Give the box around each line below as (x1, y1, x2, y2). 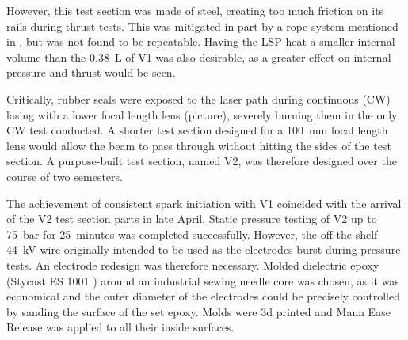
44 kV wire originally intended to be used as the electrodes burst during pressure (6, 241, 401, 258)
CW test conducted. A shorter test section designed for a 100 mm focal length (6, 122, 388, 138)
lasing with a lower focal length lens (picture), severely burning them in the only (6, 106, 398, 123)
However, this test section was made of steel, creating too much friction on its (6, 2, 384, 18)
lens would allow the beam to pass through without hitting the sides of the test (6, 137, 391, 153)
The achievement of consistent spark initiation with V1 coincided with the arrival (6, 195, 402, 211)
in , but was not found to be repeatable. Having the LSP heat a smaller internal (6, 33, 395, 50)
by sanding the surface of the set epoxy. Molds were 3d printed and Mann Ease (6, 303, 391, 319)
